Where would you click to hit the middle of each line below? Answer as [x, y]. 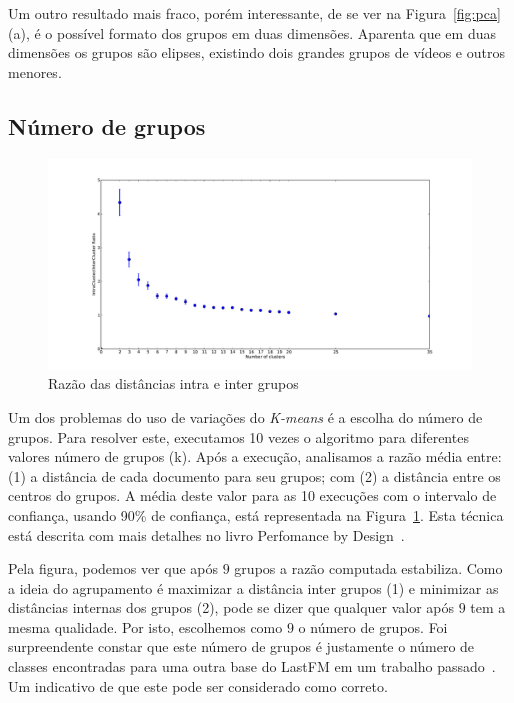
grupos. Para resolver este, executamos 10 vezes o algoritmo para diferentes [238, 436]
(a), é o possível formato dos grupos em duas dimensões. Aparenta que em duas [252, 32]
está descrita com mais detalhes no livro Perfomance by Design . [206, 534]
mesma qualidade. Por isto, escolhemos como [145, 626]
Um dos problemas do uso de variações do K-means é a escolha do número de [245, 416]
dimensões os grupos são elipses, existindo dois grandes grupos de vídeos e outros [256, 52]
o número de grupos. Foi [373, 626]
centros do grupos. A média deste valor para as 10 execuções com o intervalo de [252, 495]
